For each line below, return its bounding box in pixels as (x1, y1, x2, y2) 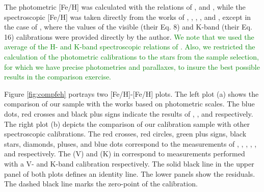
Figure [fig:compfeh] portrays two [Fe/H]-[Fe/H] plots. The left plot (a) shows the (4, 88, 259, 99)
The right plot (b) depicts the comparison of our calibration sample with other (4, 118, 250, 129)
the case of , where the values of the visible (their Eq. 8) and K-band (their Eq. (4, 21, 252, 32)
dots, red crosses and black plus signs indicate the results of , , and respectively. (4, 108, 253, 119)
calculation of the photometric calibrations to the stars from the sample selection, (4, 51, 259, 62)
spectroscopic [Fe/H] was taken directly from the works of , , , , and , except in (4, 11, 251, 22)
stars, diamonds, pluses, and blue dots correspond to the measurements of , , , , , (4, 138, 257, 149)
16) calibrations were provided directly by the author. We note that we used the (4, 31, 254, 42)
